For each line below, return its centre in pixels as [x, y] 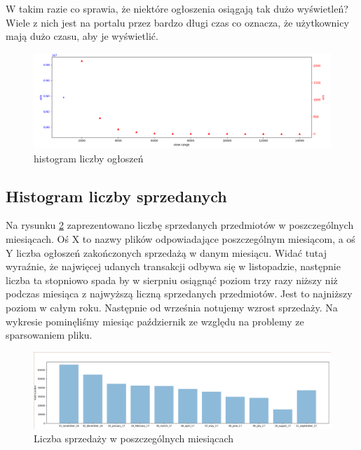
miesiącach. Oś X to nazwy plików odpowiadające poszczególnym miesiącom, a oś [180, 238]
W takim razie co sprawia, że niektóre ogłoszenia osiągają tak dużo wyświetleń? [177, 8]
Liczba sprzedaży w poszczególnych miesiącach [134, 438]
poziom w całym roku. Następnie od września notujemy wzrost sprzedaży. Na [172, 307]
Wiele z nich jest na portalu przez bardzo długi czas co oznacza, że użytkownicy [177, 22]
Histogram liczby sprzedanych [116, 196]
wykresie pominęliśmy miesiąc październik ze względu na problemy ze [155, 321]
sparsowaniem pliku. [49, 335]
